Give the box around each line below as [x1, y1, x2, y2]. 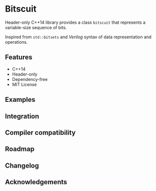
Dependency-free [12, 76, 48, 82]
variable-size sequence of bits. [5, 24, 67, 30]
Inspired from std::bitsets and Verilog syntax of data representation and [5, 34, 152, 40]
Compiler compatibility [5, 128, 76, 137]
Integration [5, 112, 40, 120]
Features [5, 53, 32, 62]
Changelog [5, 161, 39, 170]
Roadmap [5, 145, 35, 153]
